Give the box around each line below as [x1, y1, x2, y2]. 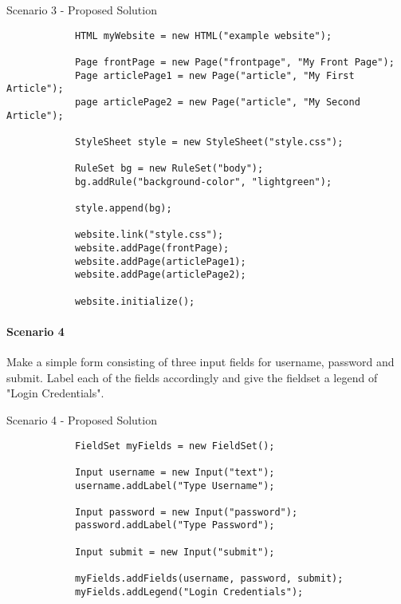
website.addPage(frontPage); [74, 243, 230, 255]
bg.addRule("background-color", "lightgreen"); [74, 176, 332, 188]
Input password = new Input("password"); [74, 506, 298, 518]
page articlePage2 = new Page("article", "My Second [74, 96, 360, 108]
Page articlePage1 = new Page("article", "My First [74, 69, 355, 81]
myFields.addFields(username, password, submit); [74, 573, 344, 585]
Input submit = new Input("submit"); [74, 546, 275, 558]
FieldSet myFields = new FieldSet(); [74, 440, 275, 452]
